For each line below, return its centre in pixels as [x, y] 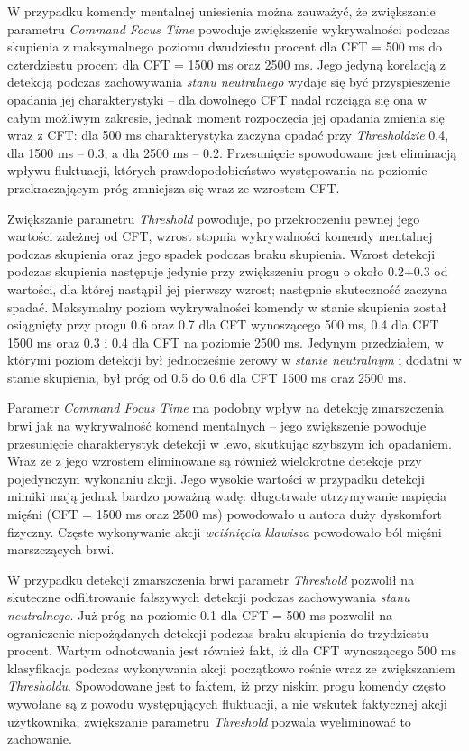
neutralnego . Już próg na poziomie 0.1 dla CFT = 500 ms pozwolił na [200, 615]
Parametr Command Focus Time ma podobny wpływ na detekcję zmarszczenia [226, 408]
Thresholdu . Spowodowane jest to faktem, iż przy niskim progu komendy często [226, 686]
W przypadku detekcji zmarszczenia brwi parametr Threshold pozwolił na [211, 579]
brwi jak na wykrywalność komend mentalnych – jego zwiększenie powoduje [217, 426]
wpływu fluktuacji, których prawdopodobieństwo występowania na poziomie [217, 170]
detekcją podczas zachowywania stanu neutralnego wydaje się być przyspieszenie [229, 82]
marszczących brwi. [61, 549]
